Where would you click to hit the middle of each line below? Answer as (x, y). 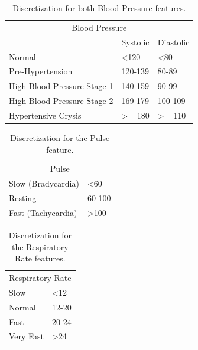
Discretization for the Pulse (60, 138)
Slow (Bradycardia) (44, 183)
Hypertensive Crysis (45, 115)
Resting (23, 198)
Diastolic (173, 42)
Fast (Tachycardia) (43, 212)
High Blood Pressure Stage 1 (61, 86)
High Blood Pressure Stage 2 (61, 101)
